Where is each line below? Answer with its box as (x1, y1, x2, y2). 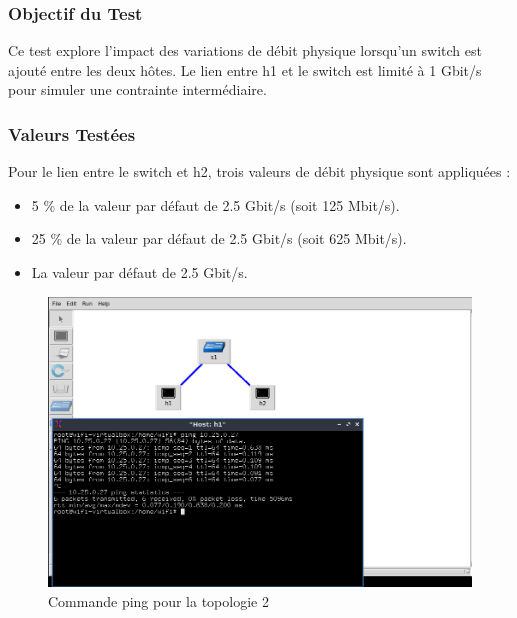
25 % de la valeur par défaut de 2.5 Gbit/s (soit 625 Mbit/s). (31, 228, 407, 249)
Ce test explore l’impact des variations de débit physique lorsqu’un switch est (8, 40, 482, 61)
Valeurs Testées (8, 121, 136, 146)
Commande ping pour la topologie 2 (48, 590, 269, 611)
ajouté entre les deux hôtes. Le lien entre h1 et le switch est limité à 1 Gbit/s (8, 59, 482, 80)
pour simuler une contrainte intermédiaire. (8, 79, 267, 100)
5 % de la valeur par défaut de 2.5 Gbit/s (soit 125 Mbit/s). (31, 194, 400, 215)
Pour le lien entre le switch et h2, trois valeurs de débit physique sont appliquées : (8, 161, 511, 182)
